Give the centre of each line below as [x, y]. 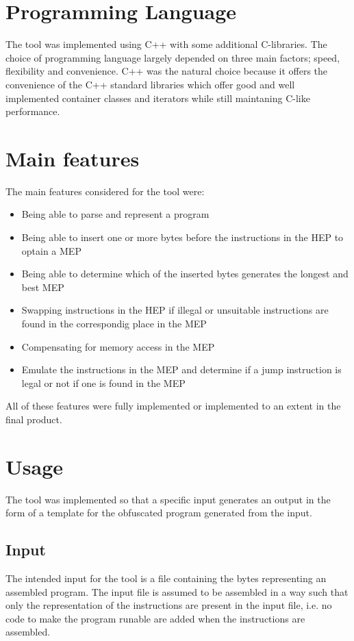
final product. [34, 419]
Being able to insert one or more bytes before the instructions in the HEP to [182, 237]
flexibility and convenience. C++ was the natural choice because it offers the [167, 71]
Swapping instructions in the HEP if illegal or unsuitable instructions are [175, 310]
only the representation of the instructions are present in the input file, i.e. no [169, 605]
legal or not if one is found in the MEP [103, 382]
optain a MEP [51, 250]
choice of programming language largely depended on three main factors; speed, [173, 57]
